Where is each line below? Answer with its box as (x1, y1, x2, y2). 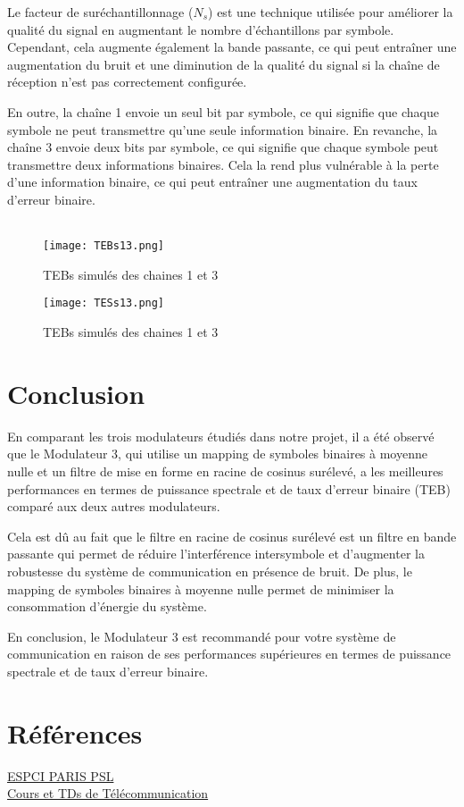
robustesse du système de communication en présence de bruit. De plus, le (7, 561, 412, 580)
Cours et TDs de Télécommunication (7, 784, 209, 803)
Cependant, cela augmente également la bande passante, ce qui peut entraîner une (7, 38, 457, 56)
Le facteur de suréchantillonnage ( (7, 3, 194, 21)
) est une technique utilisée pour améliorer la (208, 3, 453, 21)
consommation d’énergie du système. (7, 597, 207, 616)
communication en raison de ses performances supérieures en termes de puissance (7, 644, 452, 663)
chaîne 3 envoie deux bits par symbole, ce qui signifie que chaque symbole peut (7, 138, 439, 156)
